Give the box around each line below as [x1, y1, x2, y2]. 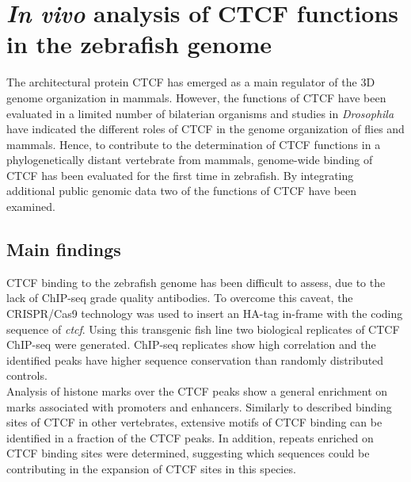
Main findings [6, 237, 121, 262]
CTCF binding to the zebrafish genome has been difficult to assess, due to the [6, 274, 386, 290]
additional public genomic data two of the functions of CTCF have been [6, 182, 357, 199]
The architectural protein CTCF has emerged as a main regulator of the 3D [6, 74, 375, 90]
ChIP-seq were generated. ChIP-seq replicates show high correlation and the [6, 336, 376, 353]
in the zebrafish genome [6, 28, 272, 60]
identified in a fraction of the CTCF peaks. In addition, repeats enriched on [6, 429, 374, 446]
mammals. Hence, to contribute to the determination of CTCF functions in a [6, 136, 381, 152]
